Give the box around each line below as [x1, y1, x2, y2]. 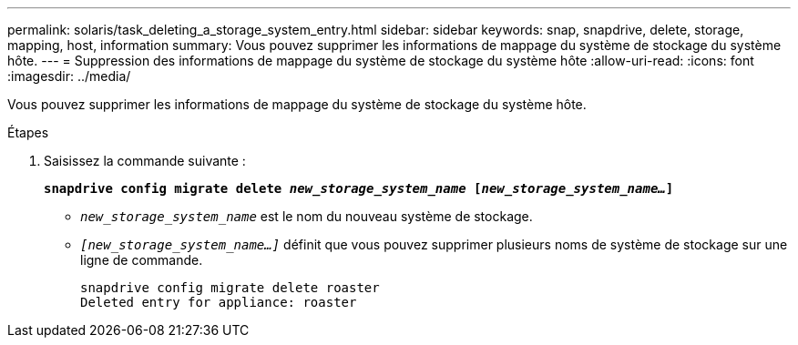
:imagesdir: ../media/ [7, 68, 131, 84]
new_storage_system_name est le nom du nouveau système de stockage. [80, 208, 533, 224]
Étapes [7, 125, 49, 140]
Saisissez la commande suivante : [44, 153, 246, 168]
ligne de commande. [80, 252, 203, 268]
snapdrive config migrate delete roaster [80, 280, 380, 295]
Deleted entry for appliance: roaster [80, 295, 357, 309]
